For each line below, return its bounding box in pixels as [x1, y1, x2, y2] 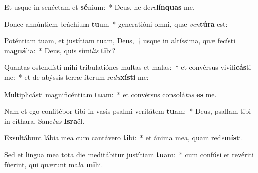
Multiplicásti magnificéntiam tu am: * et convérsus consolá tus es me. [4, 89, 217, 99]
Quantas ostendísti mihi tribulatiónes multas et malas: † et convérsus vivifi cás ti [4, 62, 251, 72]
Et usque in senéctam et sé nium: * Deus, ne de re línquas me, [4, 2, 195, 12]
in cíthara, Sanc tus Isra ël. [4, 115, 85, 126]
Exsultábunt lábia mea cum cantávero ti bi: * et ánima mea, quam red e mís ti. [4, 132, 243, 143]
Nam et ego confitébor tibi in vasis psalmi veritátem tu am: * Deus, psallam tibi [4, 106, 251, 116]
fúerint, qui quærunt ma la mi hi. [4, 159, 103, 169]
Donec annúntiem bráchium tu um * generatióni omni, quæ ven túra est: [4, 18, 228, 29]
